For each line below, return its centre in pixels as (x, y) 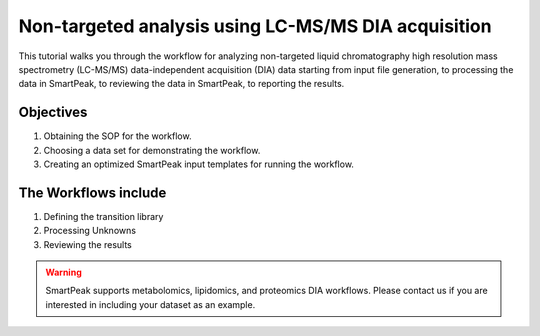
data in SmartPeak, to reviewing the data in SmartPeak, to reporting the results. (181, 84)
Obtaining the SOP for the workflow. (117, 136)
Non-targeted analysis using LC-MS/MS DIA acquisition (255, 26)
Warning (63, 272)
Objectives (53, 112)
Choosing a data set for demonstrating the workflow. (152, 150)
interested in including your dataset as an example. (150, 304)
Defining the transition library (103, 216)
